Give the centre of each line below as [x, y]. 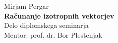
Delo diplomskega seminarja [46, 25]
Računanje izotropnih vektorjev [59, 15]
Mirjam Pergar [27, 6]
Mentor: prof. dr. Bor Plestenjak [53, 34]
